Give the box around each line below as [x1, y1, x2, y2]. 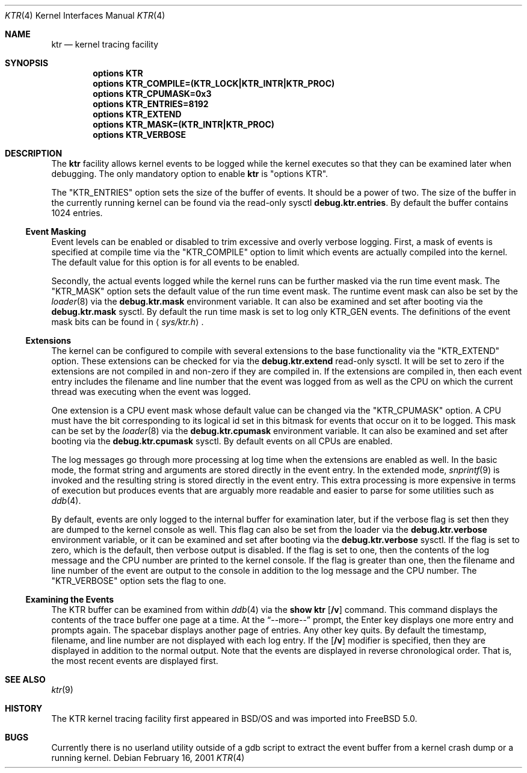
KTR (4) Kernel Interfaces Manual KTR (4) [5, 10, 165, 20]
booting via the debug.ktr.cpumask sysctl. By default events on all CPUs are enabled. [51, 436, 393, 446]
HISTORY [5, 703, 43, 713]
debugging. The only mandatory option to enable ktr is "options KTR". [51, 169, 328, 179]
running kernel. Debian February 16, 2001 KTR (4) [51, 753, 245, 763]
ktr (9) [51, 685, 73, 695]
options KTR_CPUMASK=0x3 [93, 88, 212, 99]
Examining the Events [25, 594, 114, 604]
